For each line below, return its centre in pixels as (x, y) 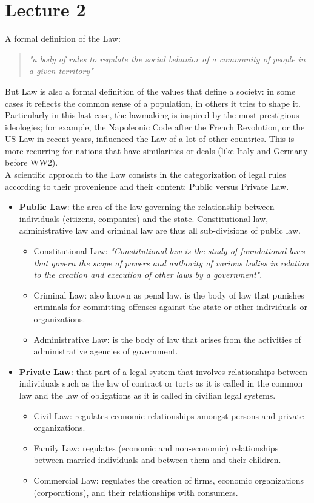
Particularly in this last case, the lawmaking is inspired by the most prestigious (152, 115)
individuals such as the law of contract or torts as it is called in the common (161, 383)
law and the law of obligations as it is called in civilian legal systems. (147, 395)
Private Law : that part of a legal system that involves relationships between (163, 371)
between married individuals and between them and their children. (157, 460)
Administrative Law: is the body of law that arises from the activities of (167, 339)
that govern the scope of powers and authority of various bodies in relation (171, 262)
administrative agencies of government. (106, 351)
